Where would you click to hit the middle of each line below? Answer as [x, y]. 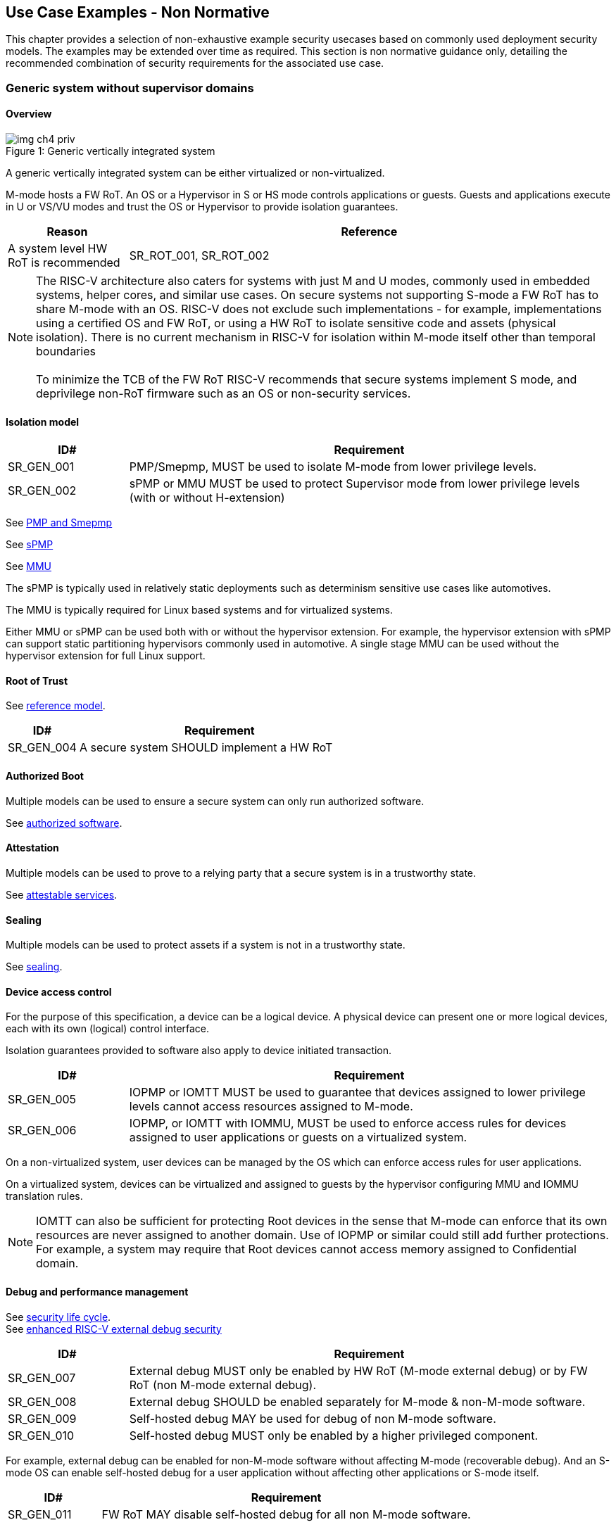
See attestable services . [62, 894]
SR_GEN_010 [41, 1435]
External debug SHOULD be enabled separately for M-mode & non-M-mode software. [357, 1401]
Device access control [59, 991]
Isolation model [43, 422]
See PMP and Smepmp [59, 523]
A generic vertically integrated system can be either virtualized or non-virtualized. [195, 173]
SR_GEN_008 [42, 1401]
